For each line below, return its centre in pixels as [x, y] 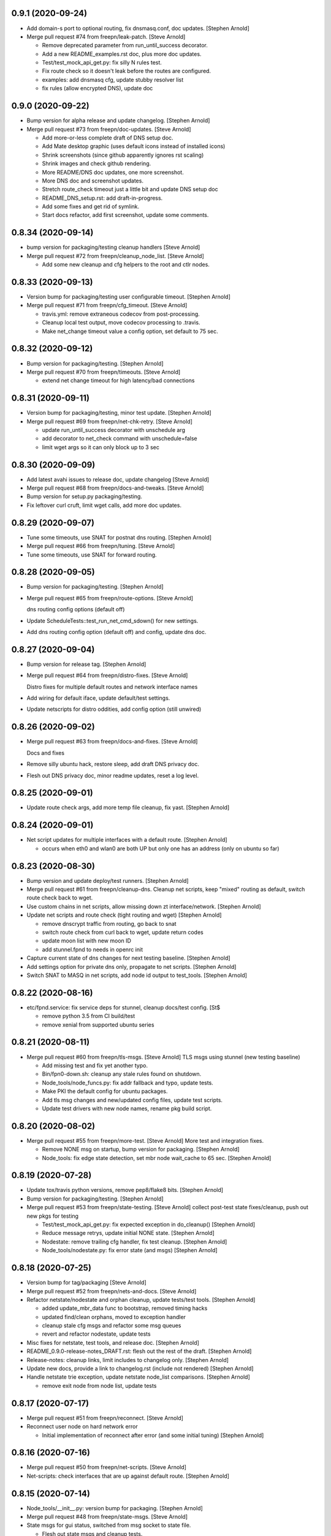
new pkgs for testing [53, 1216]
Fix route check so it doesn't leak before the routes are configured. [127, 71]
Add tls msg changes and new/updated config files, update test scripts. [132, 1100]
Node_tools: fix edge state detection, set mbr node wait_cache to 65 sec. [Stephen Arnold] [157, 1158]
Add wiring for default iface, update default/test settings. [98, 698]
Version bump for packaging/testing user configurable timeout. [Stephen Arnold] [129, 297]
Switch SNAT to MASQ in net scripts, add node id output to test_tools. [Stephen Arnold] [137, 975]
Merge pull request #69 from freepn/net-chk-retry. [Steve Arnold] [110, 421]
